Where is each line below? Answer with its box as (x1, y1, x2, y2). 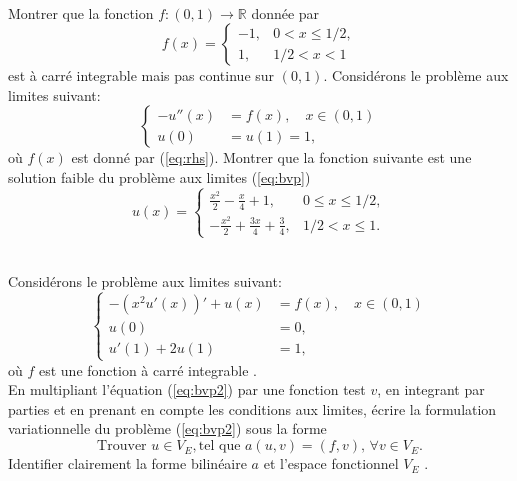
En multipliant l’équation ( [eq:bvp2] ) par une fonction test (8, 379, 366, 400)
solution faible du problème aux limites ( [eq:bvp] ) (8, 166, 311, 187)
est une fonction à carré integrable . (38, 359, 257, 380)
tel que (198, 439, 241, 454)
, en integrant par (377, 379, 485, 400)
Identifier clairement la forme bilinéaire (8, 453, 247, 474)
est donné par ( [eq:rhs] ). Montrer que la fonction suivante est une (71, 147, 472, 168)
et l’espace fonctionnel (263, 453, 399, 474)
